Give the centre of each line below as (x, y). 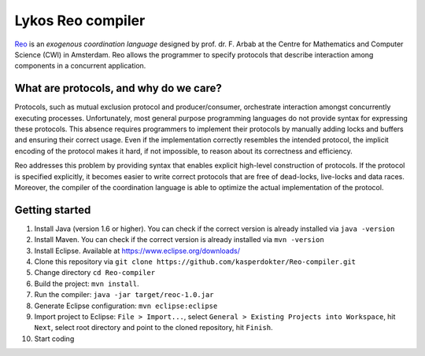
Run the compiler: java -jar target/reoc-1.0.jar (124, 295)
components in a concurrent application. (80, 66)
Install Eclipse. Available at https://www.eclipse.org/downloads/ (137, 251)
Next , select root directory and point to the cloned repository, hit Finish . (153, 328)
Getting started (53, 209)
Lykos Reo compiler (80, 20)
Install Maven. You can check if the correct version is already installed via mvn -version (179, 240)
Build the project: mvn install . (87, 284)
